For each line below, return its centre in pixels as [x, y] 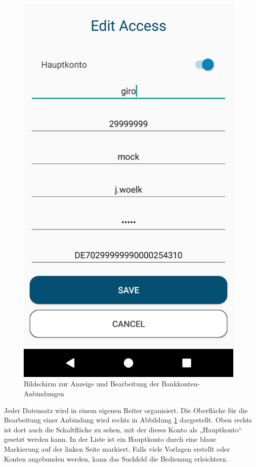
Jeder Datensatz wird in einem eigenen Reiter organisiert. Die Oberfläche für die [126, 410]
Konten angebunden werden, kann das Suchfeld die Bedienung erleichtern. [116, 458]
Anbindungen [44, 393]
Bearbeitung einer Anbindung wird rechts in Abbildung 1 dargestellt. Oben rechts [128, 420]
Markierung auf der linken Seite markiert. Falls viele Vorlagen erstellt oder [117, 448]
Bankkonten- [181, 384]
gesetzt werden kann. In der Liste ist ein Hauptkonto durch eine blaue [110, 439]
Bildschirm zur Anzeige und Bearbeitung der [92, 384]
